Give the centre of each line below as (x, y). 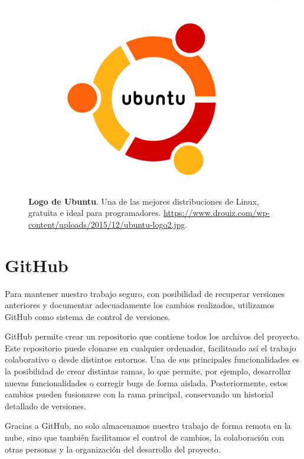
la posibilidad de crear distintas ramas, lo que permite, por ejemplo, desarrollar (148, 371)
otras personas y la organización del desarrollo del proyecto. (113, 449)
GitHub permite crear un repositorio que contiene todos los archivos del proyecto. (153, 336)
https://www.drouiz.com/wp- (217, 213)
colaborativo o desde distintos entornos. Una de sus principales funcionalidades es (152, 359)
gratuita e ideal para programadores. (95, 213)
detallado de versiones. (45, 405)
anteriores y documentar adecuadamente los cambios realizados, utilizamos (140, 305)
